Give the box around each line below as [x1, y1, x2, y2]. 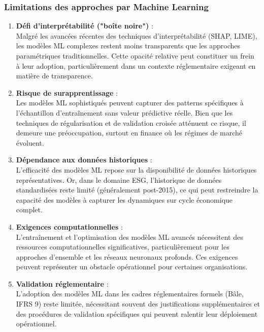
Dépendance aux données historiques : [16, 154, 152, 165]
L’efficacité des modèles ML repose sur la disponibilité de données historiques [16, 164, 257, 175]
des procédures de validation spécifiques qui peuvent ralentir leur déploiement [16, 308, 258, 319]
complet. [16, 204, 43, 215]
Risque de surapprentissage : [16, 87, 118, 98]
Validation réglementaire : [16, 278, 109, 289]
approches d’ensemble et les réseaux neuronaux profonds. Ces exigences [16, 251, 238, 262]
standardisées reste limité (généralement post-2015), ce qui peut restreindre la [16, 184, 258, 195]
